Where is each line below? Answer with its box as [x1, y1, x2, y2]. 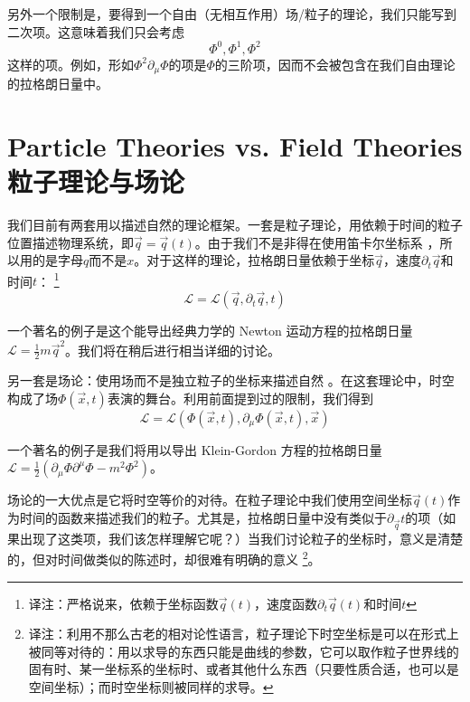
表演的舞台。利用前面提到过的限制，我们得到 [107, 388, 373, 407]
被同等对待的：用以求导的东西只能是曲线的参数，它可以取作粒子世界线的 [28, 641, 459, 660]
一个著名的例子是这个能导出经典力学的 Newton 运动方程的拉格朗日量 [7, 321, 413, 340]
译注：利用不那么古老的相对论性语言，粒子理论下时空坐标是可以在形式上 [28, 624, 459, 643]
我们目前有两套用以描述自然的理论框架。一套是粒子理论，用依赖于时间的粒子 [7, 215, 463, 234]
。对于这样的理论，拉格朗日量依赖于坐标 [134, 251, 375, 270]
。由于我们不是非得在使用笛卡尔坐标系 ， [194, 232, 440, 251]
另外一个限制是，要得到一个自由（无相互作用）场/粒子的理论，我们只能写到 [7, 5, 456, 23]
